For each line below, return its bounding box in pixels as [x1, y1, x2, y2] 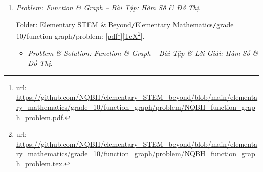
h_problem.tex [16, 158, 62, 168]
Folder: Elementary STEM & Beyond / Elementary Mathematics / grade [16, 19, 234, 29]
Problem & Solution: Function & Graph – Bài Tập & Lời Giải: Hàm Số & [28, 47, 258, 58]
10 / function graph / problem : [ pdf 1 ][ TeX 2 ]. [16, 29, 145, 41]
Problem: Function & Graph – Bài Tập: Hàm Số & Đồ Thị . [16, 2, 201, 12]
